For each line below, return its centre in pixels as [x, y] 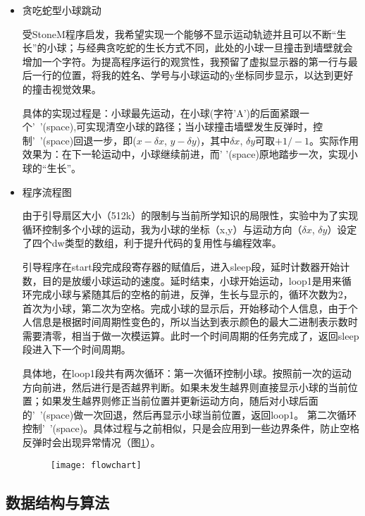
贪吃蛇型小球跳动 [62, 10]
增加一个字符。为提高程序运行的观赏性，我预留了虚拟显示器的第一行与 [185, 61]
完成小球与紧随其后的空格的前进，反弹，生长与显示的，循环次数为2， [192, 294]
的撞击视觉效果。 [62, 88]
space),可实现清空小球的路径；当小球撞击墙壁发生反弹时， [180, 127]
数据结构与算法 [57, 502]
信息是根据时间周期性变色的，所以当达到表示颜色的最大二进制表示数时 [195, 322]
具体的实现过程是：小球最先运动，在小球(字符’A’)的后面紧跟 [161, 112]
